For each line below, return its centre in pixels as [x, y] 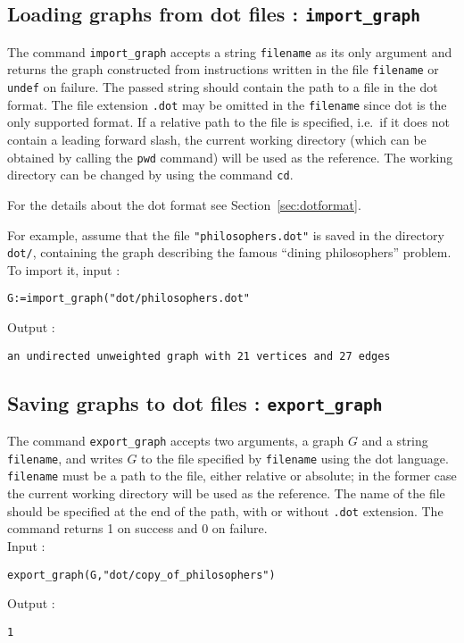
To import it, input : [64, 269]
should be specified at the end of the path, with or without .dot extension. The [225, 510]
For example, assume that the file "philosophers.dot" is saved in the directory [226, 234]
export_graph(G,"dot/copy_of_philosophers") [141, 575]
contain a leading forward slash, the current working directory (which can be [217, 139]
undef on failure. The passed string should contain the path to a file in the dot [223, 87]
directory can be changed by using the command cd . [150, 175]
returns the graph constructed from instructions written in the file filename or [223, 69]
